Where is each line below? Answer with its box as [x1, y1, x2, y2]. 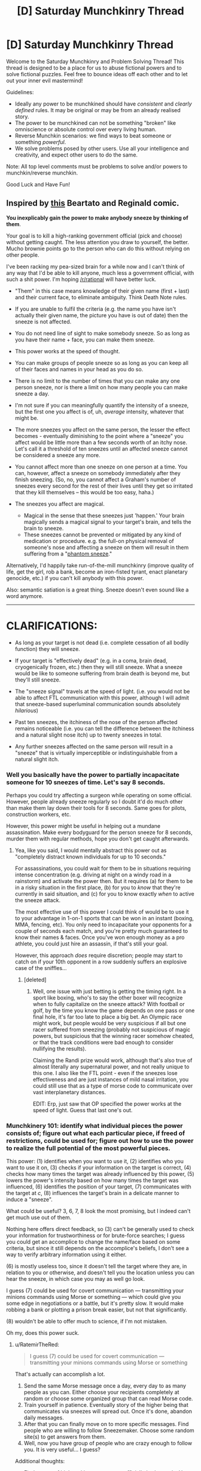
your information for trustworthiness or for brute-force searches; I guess [6, 1232, 185, 1239]
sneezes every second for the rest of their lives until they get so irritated [14, 482, 193, 490]
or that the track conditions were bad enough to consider [32, 1038, 173, 1046]
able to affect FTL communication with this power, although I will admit [14, 694, 190, 701]
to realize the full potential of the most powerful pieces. [6, 1144, 170, 1152]
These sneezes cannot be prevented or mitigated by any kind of [23, 531, 182, 538]
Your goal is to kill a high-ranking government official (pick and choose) [6, 232, 182, 239]
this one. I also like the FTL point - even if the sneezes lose [32, 1069, 178, 1076]
